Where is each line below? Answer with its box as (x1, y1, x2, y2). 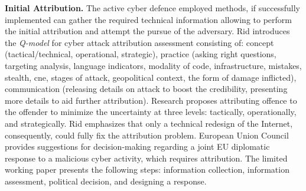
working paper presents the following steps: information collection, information (5, 163, 289, 176)
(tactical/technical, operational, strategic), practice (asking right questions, (5, 48, 276, 60)
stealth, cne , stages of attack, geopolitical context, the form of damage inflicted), (5, 71, 297, 83)
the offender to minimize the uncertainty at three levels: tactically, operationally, (5, 106, 297, 118)
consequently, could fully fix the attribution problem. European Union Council (5, 129, 289, 141)
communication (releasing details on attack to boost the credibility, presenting (5, 83, 288, 95)
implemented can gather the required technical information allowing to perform (5, 13, 292, 25)
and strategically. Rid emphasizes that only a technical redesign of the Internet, (5, 117, 293, 129)
